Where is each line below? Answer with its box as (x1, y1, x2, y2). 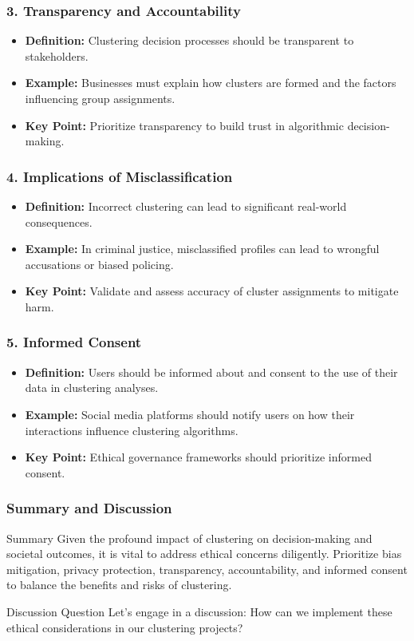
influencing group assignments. (25, 90, 175, 106)
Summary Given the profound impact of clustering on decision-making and (6, 529, 373, 546)
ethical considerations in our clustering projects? (6, 619, 243, 635)
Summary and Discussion (6, 498, 172, 518)
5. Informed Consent (6, 332, 142, 352)
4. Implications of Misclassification (6, 166, 233, 186)
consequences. (25, 213, 93, 230)
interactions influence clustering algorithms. (25, 421, 239, 438)
